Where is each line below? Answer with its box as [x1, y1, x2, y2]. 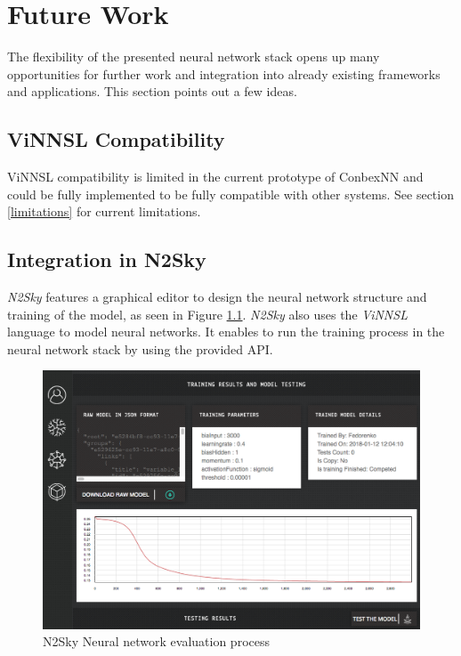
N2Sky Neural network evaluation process [43, 632, 270, 651]
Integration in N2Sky [7, 246, 206, 273]
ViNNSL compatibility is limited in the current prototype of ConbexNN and [7, 167, 424, 186]
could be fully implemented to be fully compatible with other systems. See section [7, 184, 454, 203]
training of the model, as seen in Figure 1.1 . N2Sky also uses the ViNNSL [7, 304, 408, 323]
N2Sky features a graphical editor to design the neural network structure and [7, 288, 427, 306]
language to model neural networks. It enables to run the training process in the [7, 322, 445, 341]
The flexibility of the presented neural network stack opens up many [7, 47, 380, 66]
